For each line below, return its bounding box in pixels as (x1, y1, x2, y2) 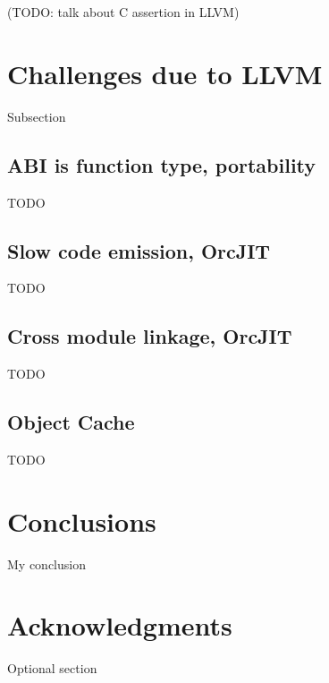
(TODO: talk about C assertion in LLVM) (7, 3, 240, 21)
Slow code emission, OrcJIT (7, 236, 271, 264)
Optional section (7, 659, 97, 678)
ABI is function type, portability (7, 150, 316, 178)
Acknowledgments (7, 607, 232, 644)
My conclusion (7, 554, 86, 573)
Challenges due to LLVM (7, 55, 323, 91)
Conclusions (7, 502, 156, 539)
